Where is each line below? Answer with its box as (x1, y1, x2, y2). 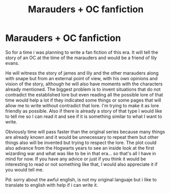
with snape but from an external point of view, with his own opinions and (5, 75, 158, 81)
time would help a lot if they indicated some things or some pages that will (5, 97, 162, 103)
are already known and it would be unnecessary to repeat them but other (5, 134, 159, 140)
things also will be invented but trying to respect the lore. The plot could (5, 139, 157, 146)
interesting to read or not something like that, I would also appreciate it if (5, 161, 158, 167)
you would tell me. (5, 166, 44, 173)
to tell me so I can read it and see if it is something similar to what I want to (5, 113, 162, 119)
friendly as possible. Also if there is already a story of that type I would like (5, 108, 162, 114)
